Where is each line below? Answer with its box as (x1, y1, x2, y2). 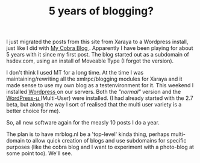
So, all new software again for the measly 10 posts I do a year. (6, 119, 160, 126)
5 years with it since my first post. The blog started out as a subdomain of (6, 51, 190, 58)
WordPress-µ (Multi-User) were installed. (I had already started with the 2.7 (6, 94, 194, 102)
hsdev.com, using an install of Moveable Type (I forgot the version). (6, 57, 174, 64)
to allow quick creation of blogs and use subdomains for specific (26, 137, 187, 144)
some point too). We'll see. (6, 150, 73, 157)
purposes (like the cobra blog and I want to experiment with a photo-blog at (6, 143, 195, 151)
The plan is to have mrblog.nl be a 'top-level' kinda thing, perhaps (6, 131, 170, 138)
